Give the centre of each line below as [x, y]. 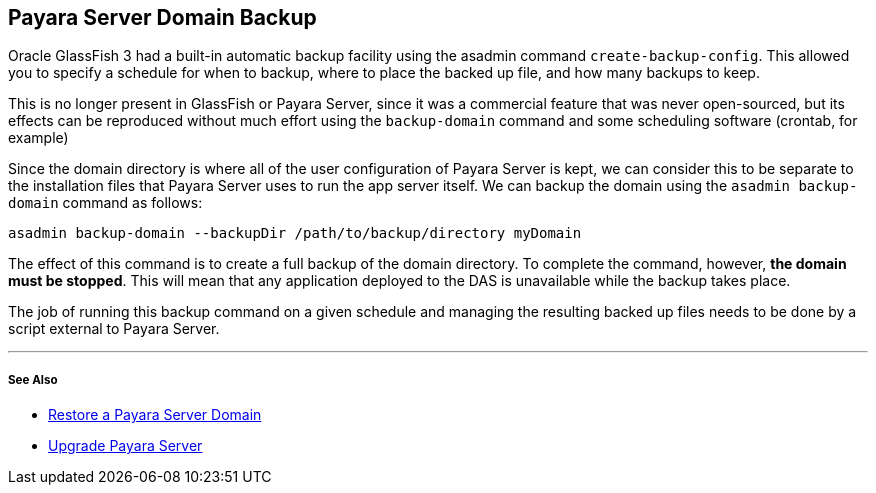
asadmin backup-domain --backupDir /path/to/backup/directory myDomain [295, 233]
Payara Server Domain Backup [162, 17]
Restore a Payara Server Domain [155, 415]
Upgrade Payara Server [125, 446]
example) [38, 138]
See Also [33, 379]
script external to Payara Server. [114, 329]
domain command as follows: [105, 203]
